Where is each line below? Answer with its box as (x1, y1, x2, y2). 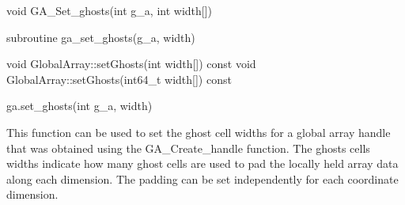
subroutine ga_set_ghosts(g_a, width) (6, 28, 195, 45)
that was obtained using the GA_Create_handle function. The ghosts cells (6, 139, 370, 156)
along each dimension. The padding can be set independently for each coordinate (6, 170, 399, 187)
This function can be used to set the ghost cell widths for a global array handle (6, 123, 391, 140)
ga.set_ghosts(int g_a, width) (6, 97, 153, 114)
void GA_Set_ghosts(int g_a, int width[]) (6, 2, 213, 18)
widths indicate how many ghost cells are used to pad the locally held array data (6, 155, 399, 172)
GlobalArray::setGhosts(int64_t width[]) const (6, 70, 232, 87)
